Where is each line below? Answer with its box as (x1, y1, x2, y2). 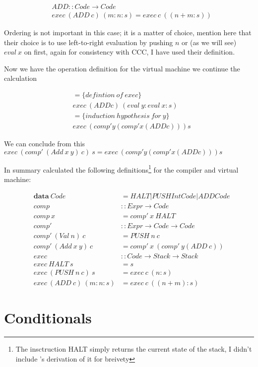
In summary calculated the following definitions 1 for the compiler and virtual (4, 163, 239, 175)
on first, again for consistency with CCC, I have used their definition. (24, 47, 235, 57)
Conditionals (4, 307, 92, 328)
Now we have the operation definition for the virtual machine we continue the (4, 63, 240, 73)
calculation (4, 73, 37, 83)
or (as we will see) (181, 37, 237, 47)
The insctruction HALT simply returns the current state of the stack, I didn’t (15, 344, 252, 354)
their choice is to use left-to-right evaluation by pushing (4, 37, 173, 47)
